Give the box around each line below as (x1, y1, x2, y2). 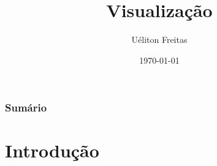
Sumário (5, 100, 47, 115)
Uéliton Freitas (131, 33, 188, 46)
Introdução (5, 138, 99, 163)
